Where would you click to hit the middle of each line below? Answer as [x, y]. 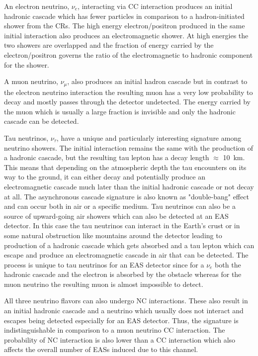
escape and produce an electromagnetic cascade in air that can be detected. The [126, 255]
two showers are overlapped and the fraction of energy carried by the [109, 45]
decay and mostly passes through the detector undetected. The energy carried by [127, 102]
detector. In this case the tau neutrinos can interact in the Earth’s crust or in [122, 225]
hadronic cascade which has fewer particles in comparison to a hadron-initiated [124, 16]
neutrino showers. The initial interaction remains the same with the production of [129, 147]
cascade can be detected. [42, 121]
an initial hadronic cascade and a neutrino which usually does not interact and [124, 311]
